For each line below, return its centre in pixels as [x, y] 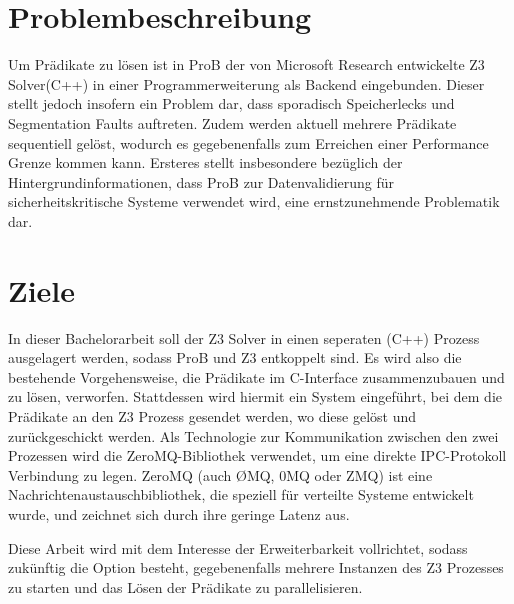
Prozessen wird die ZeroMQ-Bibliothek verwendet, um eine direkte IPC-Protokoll [257, 455]
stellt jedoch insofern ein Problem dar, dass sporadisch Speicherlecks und [231, 103]
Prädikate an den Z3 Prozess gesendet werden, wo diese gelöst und [212, 415]
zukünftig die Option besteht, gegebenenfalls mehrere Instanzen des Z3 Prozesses [256, 567]
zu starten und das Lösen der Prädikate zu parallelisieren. [185, 586]
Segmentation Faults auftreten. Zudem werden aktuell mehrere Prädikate [232, 122]
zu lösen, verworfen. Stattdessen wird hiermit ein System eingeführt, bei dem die [255, 396]
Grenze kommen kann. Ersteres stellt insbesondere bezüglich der [205, 162]
